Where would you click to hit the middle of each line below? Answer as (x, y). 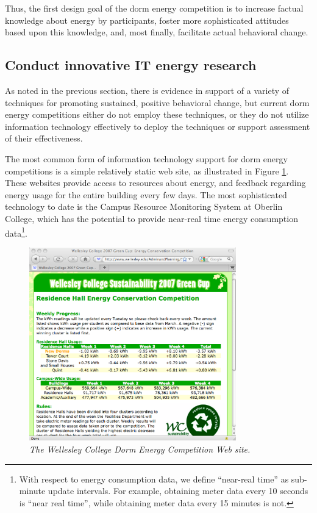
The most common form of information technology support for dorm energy (146, 158)
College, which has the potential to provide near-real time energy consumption (151, 218)
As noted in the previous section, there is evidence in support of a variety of (147, 90)
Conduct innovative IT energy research (131, 65)
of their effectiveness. (44, 138)
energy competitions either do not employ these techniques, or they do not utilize (157, 114)
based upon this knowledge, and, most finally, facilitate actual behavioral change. (157, 32)
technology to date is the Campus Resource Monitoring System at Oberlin (144, 206)
